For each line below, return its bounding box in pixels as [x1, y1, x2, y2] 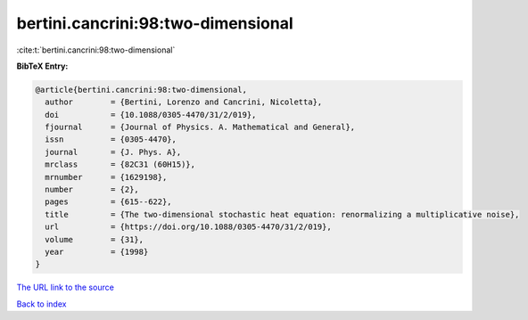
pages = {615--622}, [45, 197, 173, 207]
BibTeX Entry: [16, 61, 69, 71]
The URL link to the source [16, 282, 115, 293]
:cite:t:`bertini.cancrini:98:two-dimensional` [16, 45, 176, 55]
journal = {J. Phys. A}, [45, 147, 182, 157]
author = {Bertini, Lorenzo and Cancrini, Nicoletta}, [45, 97, 323, 107]
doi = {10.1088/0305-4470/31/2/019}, [45, 110, 257, 119]
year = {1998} [45, 247, 149, 257]
